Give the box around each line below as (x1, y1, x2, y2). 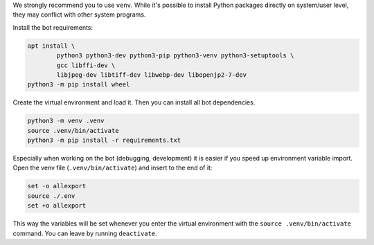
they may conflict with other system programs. (12, 10, 146, 19)
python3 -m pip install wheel (27, 80, 130, 89)
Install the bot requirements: (12, 23, 93, 31)
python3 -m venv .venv (27, 117, 105, 125)
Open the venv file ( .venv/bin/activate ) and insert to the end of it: (12, 163, 213, 172)
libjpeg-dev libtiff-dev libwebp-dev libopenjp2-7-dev (56, 71, 247, 79)
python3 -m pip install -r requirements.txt (27, 136, 181, 145)
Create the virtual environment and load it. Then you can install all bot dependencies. (12, 98, 256, 107)
